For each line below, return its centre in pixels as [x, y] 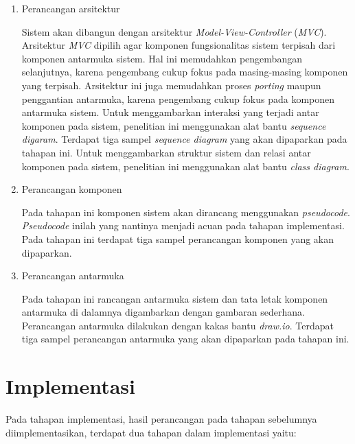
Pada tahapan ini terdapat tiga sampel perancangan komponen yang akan [178, 238]
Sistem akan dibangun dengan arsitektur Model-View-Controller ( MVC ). [174, 31]
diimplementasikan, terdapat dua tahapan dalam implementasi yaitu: [151, 432]
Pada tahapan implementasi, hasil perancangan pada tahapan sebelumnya [161, 419]
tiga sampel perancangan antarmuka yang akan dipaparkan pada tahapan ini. [185, 339]
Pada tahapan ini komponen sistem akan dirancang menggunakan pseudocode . [186, 212]
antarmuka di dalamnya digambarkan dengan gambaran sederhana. [163, 312]
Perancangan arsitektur [71, 8]
